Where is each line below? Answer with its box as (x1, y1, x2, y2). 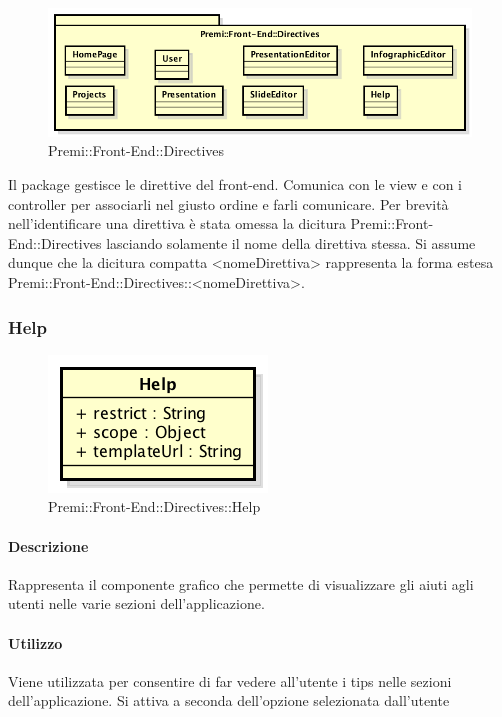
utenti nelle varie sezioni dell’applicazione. (8, 593, 265, 614)
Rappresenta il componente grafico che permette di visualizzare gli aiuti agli (8, 573, 474, 594)
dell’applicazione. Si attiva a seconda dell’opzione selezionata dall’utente (8, 690, 450, 711)
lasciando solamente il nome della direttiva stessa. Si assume (106, 232, 476, 253)
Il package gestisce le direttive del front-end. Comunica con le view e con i (8, 174, 462, 195)
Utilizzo (8, 632, 63, 653)
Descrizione (8, 535, 89, 556)
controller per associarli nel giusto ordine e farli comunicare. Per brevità (8, 193, 449, 214)
